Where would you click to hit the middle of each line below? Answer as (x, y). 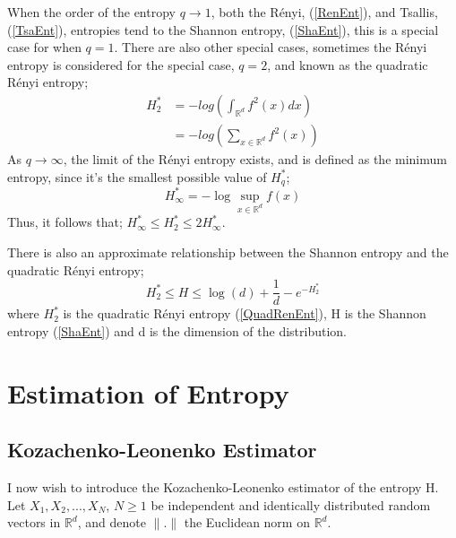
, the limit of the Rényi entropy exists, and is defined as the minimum (255, 159)
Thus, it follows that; (65, 222)
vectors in (34, 522)
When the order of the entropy (91, 12)
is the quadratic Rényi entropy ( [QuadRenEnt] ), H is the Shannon (245, 313)
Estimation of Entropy (148, 392)
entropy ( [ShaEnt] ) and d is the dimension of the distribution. (177, 330)
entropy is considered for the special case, (121, 64)
